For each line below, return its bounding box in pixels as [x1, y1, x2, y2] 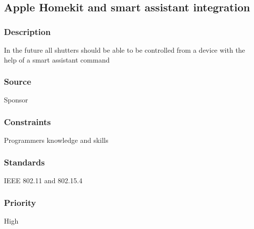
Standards [4, 156, 45, 168]
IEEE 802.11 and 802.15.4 [4, 175, 82, 186]
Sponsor [4, 95, 28, 105]
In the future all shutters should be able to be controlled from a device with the [4, 45, 245, 55]
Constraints [4, 115, 51, 128]
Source [4, 75, 32, 88]
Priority [4, 196, 36, 208]
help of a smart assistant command [4, 54, 110, 65]
